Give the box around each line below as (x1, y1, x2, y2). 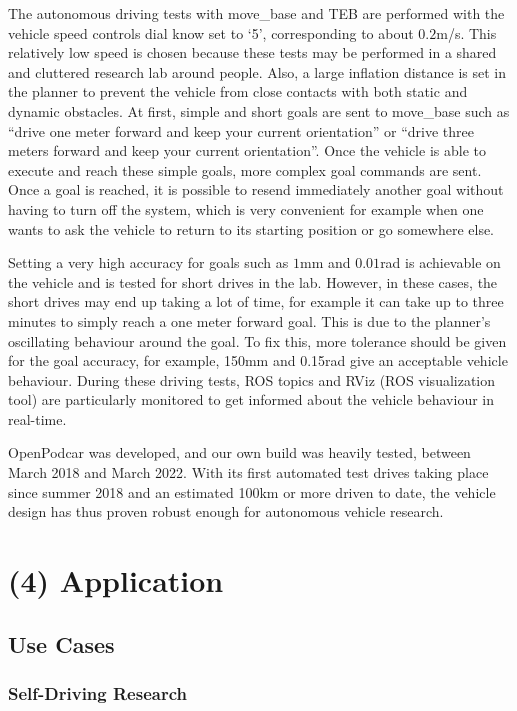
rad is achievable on (380, 252, 501, 273)
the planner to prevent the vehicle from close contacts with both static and (8, 81, 468, 102)
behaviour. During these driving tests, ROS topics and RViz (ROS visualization (8, 369, 496, 390)
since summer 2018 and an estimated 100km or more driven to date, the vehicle (8, 481, 496, 502)
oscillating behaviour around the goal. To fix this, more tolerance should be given (8, 330, 507, 351)
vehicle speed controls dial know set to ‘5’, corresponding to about (8, 22, 414, 43)
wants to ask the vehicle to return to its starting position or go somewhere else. (8, 218, 495, 239)
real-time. (8, 408, 67, 429)
